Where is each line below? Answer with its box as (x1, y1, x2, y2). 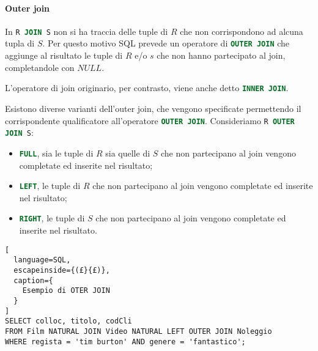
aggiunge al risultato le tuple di (5, 49, 123, 62)
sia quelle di (105, 146, 150, 159)
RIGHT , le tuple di (19, 212, 85, 224)
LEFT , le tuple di (19, 179, 81, 192)
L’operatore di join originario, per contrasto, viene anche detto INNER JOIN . (5, 81, 289, 94)
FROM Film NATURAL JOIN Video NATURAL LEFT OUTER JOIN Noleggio (5, 327, 272, 336)
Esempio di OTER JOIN (22, 286, 110, 295)
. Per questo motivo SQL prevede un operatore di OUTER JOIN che (42, 37, 290, 50)
